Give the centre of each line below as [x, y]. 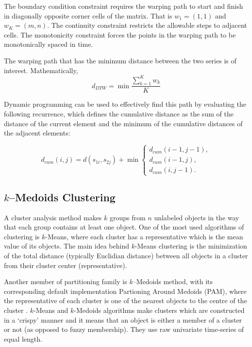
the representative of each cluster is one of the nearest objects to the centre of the [126, 300]
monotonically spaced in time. [49, 44]
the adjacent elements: [37, 133]
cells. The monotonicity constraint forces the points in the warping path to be [120, 34]
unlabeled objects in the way [197, 217]
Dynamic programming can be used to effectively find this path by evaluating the [125, 104]
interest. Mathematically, [41, 70]
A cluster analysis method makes [53, 217]
